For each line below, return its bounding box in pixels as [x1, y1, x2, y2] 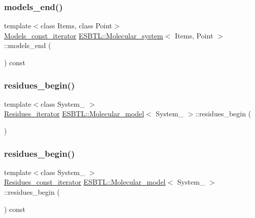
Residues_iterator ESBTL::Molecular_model [4, 108, 144, 119]
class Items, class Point [41, 20, 113, 31]
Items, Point [175, 30, 213, 40]
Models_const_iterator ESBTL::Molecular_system [4, 30, 163, 40]
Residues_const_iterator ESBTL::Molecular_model [4, 177, 166, 187]
